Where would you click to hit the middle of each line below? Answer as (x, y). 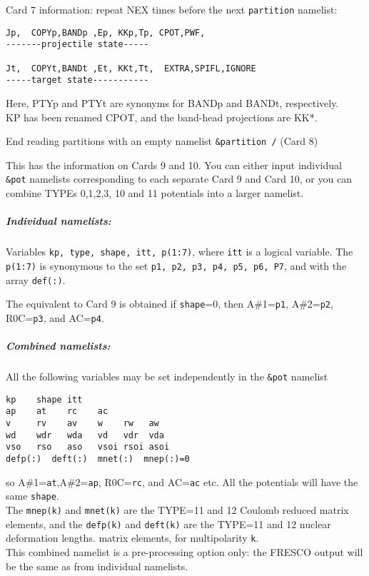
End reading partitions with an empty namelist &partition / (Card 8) (162, 141)
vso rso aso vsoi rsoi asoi (88, 447)
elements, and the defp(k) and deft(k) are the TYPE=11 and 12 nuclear (168, 524)
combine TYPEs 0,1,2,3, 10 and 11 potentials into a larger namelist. (155, 193)
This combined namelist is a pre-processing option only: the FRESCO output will (184, 551)
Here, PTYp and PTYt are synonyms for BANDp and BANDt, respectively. (172, 102)
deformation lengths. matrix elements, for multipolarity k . (132, 538)
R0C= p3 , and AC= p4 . (55, 317)
